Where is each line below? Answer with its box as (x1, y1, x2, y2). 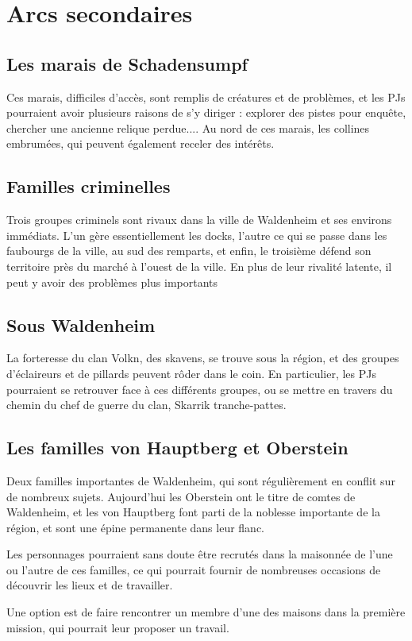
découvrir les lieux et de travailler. (6, 577, 173, 593)
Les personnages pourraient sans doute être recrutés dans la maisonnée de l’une (6, 546, 393, 562)
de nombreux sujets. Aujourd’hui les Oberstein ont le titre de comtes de (6, 488, 356, 504)
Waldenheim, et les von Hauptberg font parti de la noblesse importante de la (6, 504, 380, 520)
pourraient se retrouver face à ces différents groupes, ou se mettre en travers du (6, 380, 393, 397)
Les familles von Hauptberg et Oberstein (6, 435, 348, 460)
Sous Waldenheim (6, 312, 156, 337)
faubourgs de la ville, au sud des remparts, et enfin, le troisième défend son (6, 242, 372, 259)
